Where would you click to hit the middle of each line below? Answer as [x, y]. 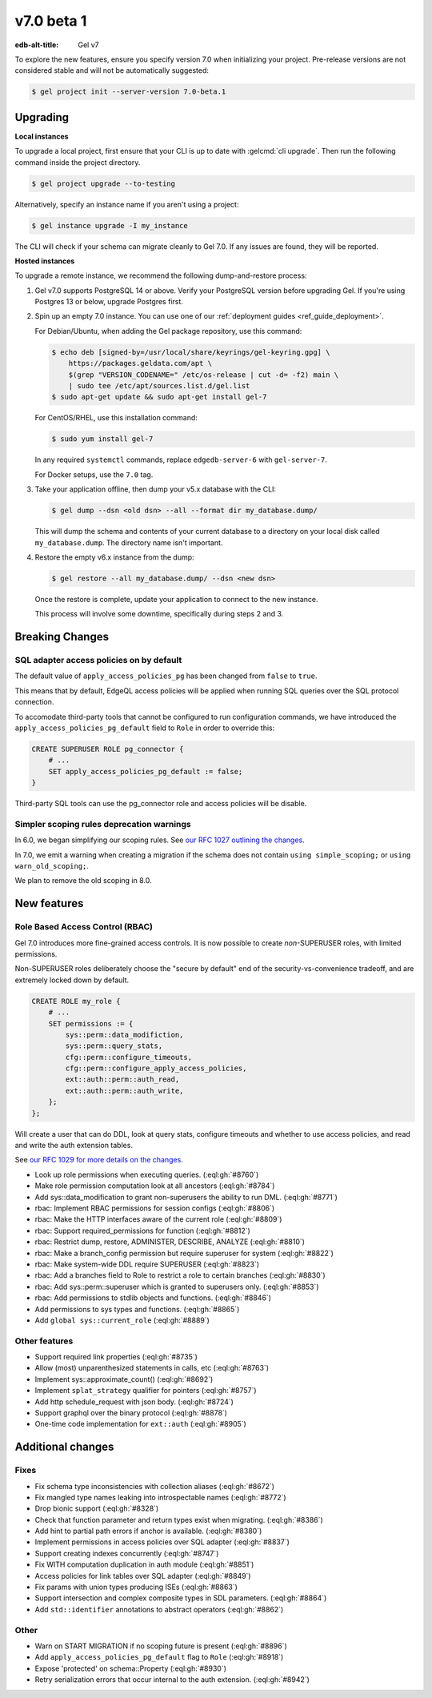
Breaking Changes [62, 637]
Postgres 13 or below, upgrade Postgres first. [109, 302]
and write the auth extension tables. [74, 1146]
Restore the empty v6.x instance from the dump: [115, 557]
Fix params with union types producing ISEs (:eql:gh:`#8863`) [136, 1587]
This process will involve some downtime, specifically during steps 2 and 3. [159, 614]
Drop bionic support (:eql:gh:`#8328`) [97, 1508]
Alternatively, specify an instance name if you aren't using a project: [127, 204]
